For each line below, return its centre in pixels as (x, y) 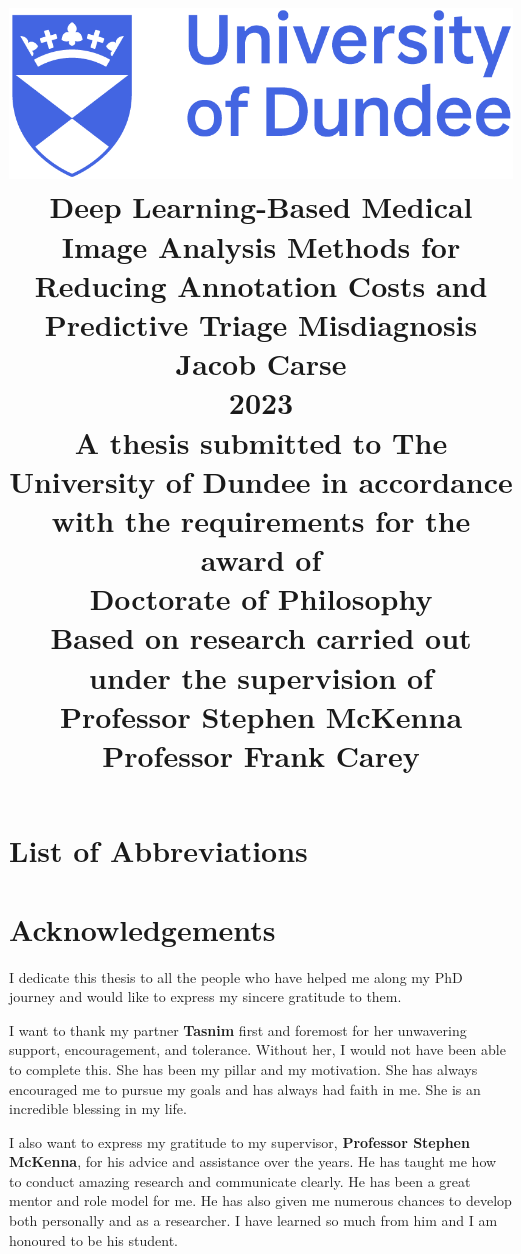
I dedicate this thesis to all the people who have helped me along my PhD (236, 976)
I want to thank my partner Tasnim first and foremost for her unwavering (238, 1029)
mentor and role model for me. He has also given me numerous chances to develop (260, 1200)
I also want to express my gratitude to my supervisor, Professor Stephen (239, 1141)
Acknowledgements (142, 928)
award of (261, 559)
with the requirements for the (261, 519)
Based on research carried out (261, 637)
